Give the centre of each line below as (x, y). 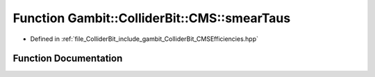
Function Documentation (68, 59)
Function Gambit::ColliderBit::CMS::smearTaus (152, 18)
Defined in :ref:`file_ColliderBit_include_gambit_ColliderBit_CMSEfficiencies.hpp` (144, 39)
